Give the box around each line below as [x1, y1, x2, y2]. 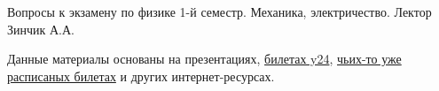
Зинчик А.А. [7, 19, 74, 38]
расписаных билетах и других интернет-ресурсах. [7, 66, 275, 85]
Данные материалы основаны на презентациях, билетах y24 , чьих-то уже [7, 49, 402, 68]
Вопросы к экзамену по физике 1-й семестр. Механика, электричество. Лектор [7, 3, 432, 20]
